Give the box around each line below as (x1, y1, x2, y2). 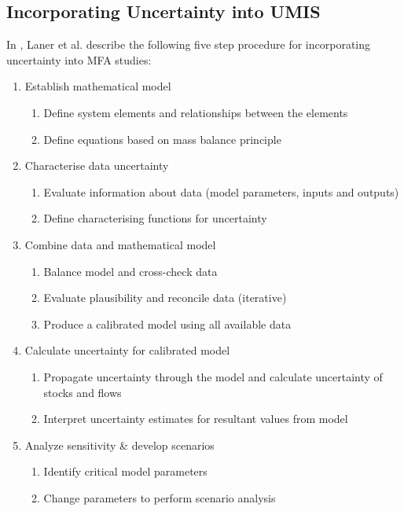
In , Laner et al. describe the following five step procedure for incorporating (6, 36, 371, 53)
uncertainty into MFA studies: (6, 51, 152, 68)
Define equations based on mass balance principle (43, 131, 281, 147)
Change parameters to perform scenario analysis (43, 489, 276, 505)
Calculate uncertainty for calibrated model (24, 342, 230, 358)
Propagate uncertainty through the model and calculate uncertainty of (43, 368, 383, 384)
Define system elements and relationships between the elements (43, 104, 348, 120)
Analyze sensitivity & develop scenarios (24, 436, 215, 453)
